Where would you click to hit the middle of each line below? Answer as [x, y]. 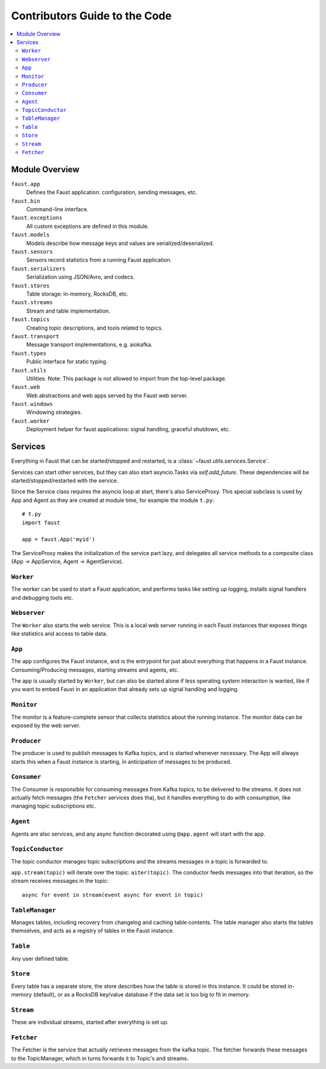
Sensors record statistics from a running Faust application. [99, 260]
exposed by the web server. [46, 725]
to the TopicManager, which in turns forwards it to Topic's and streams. [100, 1058]
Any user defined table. [40, 958]
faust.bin [26, 201]
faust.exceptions [37, 218]
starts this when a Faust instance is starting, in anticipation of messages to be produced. [121, 761]
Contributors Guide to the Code [91, 16]
